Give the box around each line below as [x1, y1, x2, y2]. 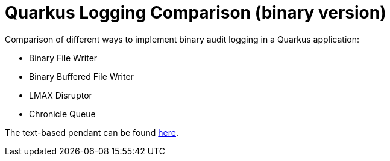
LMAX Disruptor [29, 90, 92, 100]
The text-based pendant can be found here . [5, 127, 179, 138]
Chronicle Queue [29, 108, 96, 119]
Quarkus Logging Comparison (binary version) [5, 2, 386, 23]
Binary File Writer [29, 52, 98, 63]
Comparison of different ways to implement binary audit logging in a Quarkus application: [5, 34, 359, 44]
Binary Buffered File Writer [29, 71, 134, 82]
